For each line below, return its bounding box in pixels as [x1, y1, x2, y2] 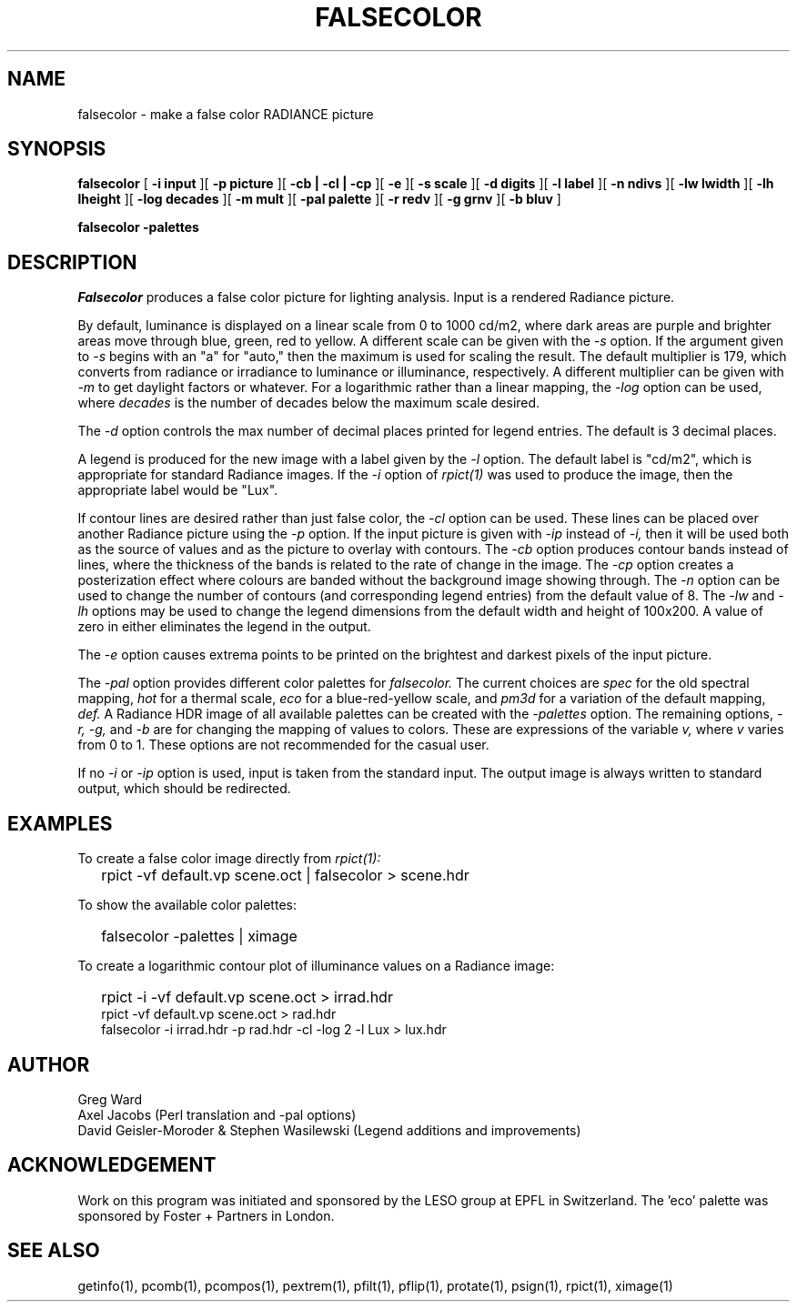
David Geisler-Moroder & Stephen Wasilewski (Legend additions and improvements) [77, 1122, 581, 1138]
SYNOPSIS [7, 137, 106, 161]
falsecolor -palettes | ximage [101, 927, 298, 946]
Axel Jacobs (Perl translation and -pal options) [77, 1106, 357, 1123]
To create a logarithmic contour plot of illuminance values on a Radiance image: [77, 958, 555, 974]
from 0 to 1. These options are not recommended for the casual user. [77, 737, 489, 753]
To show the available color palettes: [77, 897, 297, 913]
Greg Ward [77, 1091, 143, 1107]
